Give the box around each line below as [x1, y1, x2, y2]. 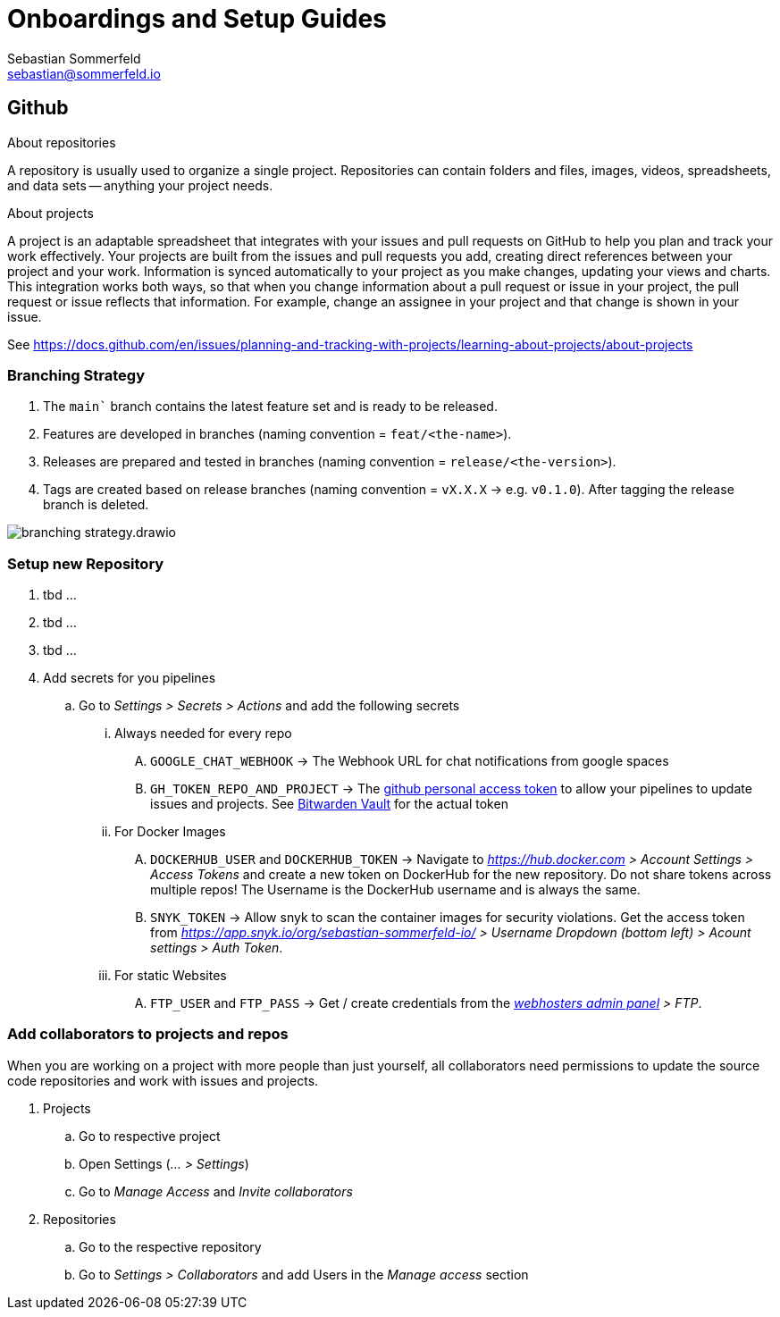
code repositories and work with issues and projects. [7, 1072, 319, 1088]
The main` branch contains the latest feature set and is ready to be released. [43, 398, 498, 415]
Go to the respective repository [79, 1238, 262, 1254]
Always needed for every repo [114, 726, 292, 742]
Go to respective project [79, 1128, 221, 1144]
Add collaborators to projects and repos [7, 1025, 289, 1044]
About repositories [7, 134, 116, 150]
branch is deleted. [43, 497, 149, 513]
